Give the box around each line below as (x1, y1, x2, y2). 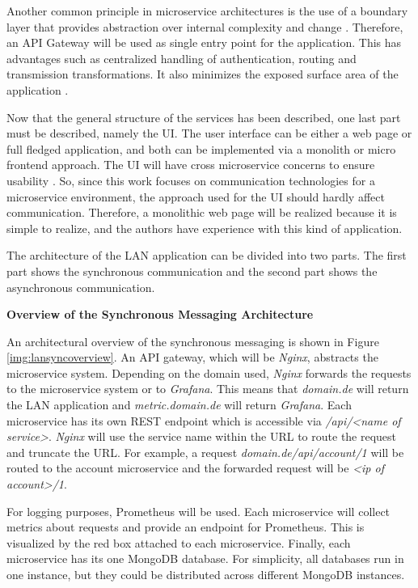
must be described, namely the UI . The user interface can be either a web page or (6, 125, 412, 142)
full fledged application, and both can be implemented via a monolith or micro (6, 140, 396, 157)
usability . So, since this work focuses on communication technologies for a (6, 171, 375, 188)
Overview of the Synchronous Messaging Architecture (6, 306, 314, 323)
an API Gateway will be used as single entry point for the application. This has (6, 34, 402, 51)
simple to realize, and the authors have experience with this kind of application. (6, 219, 403, 236)
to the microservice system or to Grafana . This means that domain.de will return (6, 380, 409, 397)
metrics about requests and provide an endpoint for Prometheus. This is (6, 518, 365, 535)
